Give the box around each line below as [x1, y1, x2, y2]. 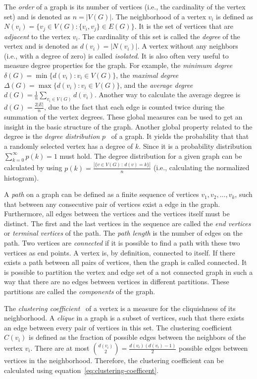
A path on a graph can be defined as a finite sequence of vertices [4, 189, 199, 199]
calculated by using [4, 162, 62, 173]
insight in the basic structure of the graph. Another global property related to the [4, 121, 253, 131]
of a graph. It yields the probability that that [111, 131, 249, 141]
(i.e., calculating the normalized [153, 162, 250, 173]
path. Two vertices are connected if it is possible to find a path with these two [4, 238, 240, 248]
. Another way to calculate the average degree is [94, 89, 241, 100]
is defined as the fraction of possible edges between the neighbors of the [29, 332, 246, 342]
